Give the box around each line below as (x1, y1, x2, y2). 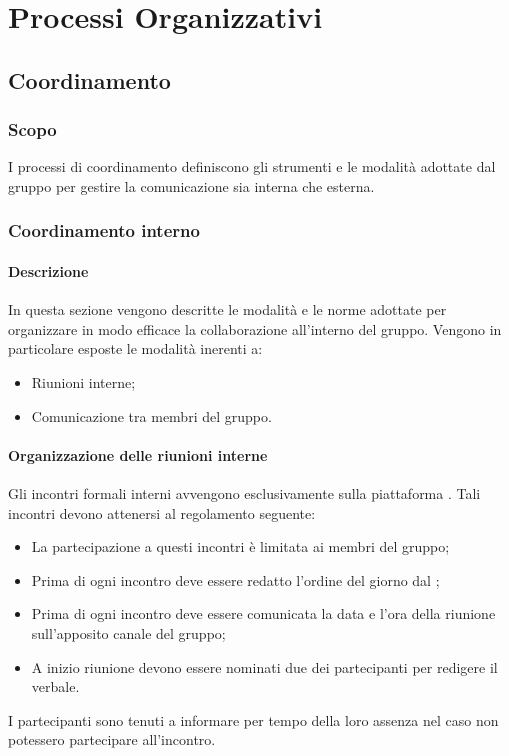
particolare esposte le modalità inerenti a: (8, 338, 263, 359)
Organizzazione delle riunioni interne (8, 444, 268, 465)
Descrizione (8, 261, 89, 281)
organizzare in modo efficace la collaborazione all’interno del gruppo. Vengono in (8, 318, 502, 339)
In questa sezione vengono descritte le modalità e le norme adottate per (8, 299, 447, 320)
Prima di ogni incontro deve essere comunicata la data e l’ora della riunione (31, 603, 496, 624)
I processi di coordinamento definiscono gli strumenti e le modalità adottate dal (8, 156, 496, 177)
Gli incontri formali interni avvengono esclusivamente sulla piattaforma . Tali (8, 482, 481, 503)
